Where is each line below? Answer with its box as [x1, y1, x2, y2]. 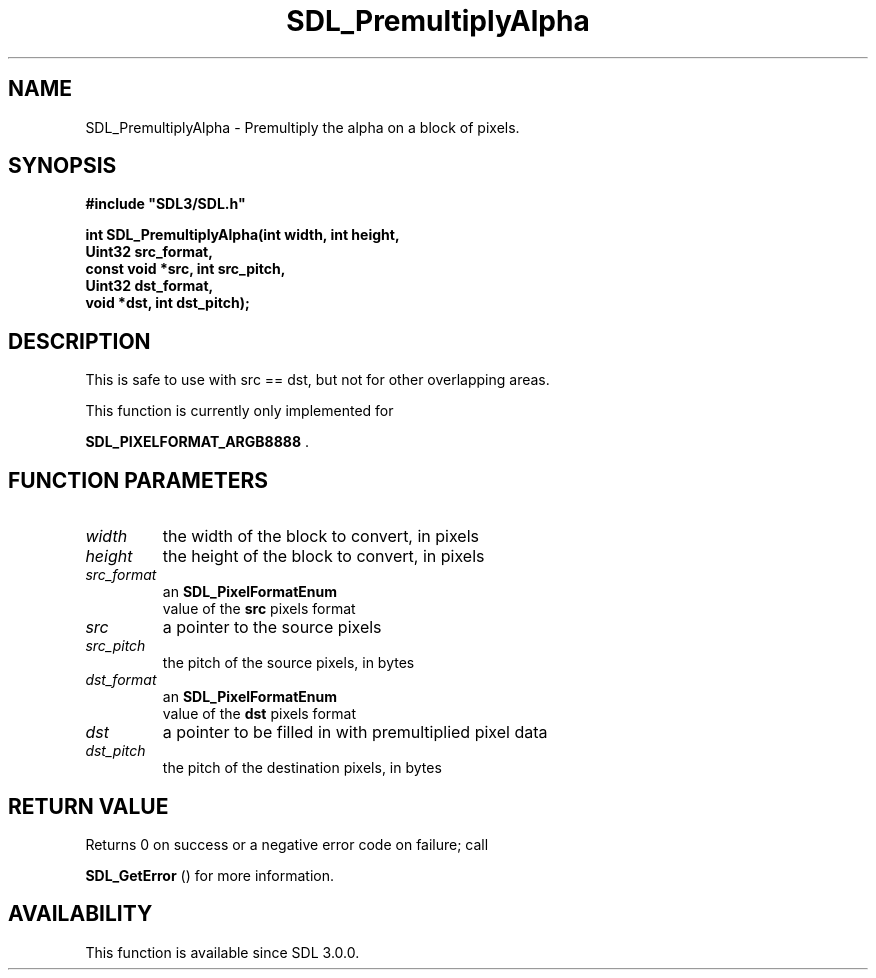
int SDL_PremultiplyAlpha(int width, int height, [85, 226, 400, 244]
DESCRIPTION [8, 328, 151, 354]
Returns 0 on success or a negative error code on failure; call [85, 835, 489, 853]
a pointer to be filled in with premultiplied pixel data [162, 722, 548, 743]
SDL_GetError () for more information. [85, 866, 335, 884]
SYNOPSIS [8, 153, 117, 179]
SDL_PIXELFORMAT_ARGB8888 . [85, 433, 309, 451]
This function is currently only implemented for [85, 402, 394, 420]
